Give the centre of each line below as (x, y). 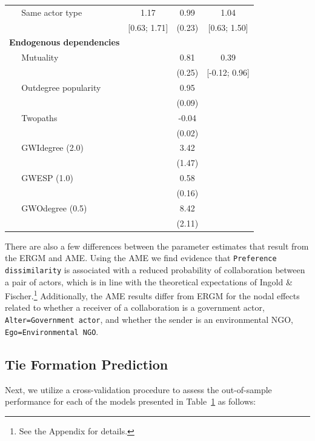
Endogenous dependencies (65, 42)
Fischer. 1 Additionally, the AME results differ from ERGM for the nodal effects (152, 295)
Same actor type (52, 12)
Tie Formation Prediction (87, 364)
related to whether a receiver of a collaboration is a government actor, (135, 307)
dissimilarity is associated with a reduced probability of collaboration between (155, 269)
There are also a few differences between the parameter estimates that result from (157, 246)
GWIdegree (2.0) (53, 148)
